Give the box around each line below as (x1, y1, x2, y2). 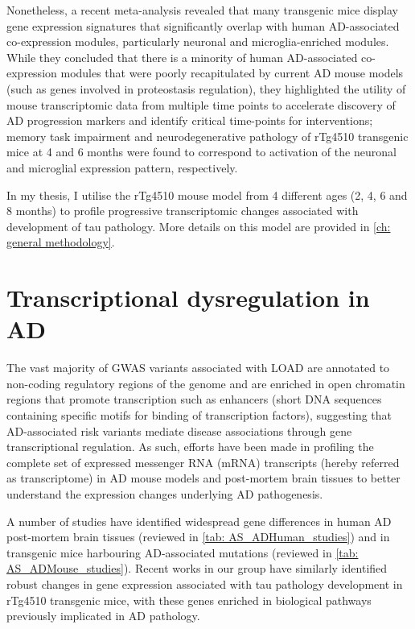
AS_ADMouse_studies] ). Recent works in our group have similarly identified (6, 560, 388, 577)
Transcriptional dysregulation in (6, 281, 370, 314)
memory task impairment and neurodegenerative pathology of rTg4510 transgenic (6, 127, 409, 144)
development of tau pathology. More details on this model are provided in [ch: (6, 217, 391, 234)
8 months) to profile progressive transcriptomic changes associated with (6, 202, 359, 219)
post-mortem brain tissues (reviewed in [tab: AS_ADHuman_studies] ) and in (6, 528, 390, 545)
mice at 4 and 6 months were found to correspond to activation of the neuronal (6, 143, 397, 160)
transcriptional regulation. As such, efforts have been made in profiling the (6, 438, 374, 455)
